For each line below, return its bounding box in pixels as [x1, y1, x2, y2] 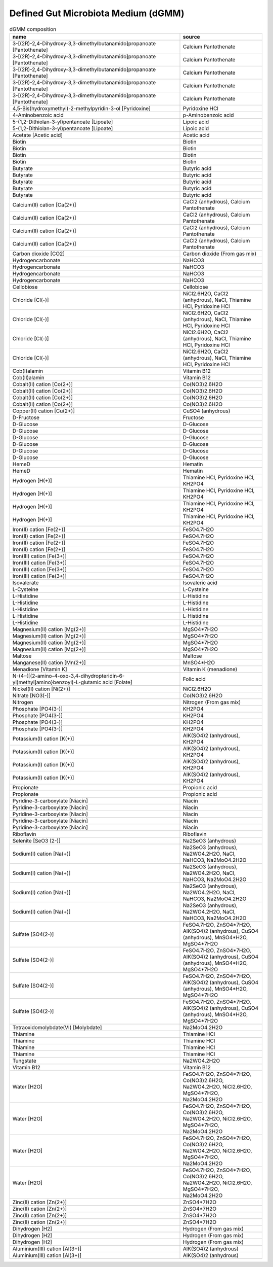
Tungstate [12, 1057, 36, 1064]
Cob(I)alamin [12, 367, 43, 374]
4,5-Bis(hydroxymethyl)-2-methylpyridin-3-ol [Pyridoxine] [12, 104, 151, 112]
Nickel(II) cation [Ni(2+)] [12, 685, 70, 692]
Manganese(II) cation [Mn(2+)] [12, 659, 86, 666]
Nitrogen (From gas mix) [183, 698, 241, 706]
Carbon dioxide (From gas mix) [183, 250, 257, 257]
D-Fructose [12, 414, 40, 421]
